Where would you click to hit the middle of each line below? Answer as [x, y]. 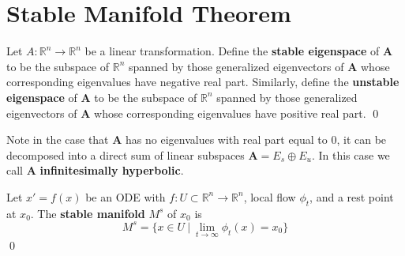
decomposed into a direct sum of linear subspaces [126, 154]
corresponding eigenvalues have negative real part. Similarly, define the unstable [203, 82]
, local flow [270, 196]
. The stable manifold [88, 213]
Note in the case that [58, 139]
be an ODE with [126, 196]
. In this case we [351, 154]
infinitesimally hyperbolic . [112, 170]
